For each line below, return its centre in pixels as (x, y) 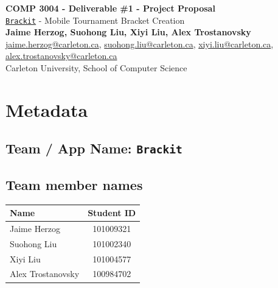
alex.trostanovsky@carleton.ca (61, 56)
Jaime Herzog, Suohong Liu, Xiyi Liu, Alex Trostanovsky (128, 32)
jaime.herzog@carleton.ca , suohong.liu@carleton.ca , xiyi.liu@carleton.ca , (140, 44)
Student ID (112, 213)
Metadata (47, 109)
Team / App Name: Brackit (94, 148)
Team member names (74, 184)
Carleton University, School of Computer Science (96, 68)
